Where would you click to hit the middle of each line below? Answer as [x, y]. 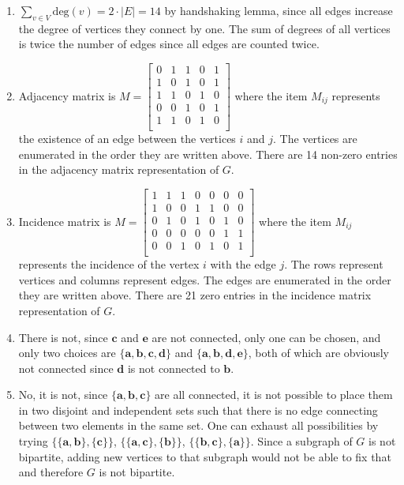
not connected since [66, 368]
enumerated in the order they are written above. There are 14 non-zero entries [208, 154]
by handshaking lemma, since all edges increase [279, 10]
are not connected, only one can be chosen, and [266, 337]
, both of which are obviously [319, 353]
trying [33, 441]
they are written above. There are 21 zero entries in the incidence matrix [195, 295]
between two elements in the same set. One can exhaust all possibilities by [198, 425]
